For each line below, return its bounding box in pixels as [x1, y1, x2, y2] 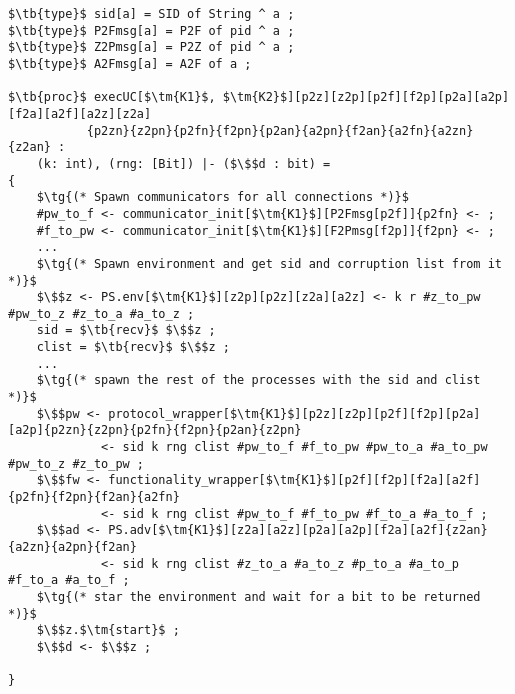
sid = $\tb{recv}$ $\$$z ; [36, 323, 216, 338]
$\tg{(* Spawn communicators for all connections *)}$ [36, 190, 409, 205]
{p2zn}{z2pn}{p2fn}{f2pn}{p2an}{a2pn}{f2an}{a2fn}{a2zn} [86, 123, 474, 138]
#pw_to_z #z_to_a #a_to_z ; [8, 306, 195, 321]
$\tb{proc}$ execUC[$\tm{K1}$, [8, 90, 216, 105]
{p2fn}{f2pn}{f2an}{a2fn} [8, 490, 180, 505]
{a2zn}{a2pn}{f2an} [8, 540, 137, 554]
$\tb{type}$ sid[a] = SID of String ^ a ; [8, 7, 295, 21]
